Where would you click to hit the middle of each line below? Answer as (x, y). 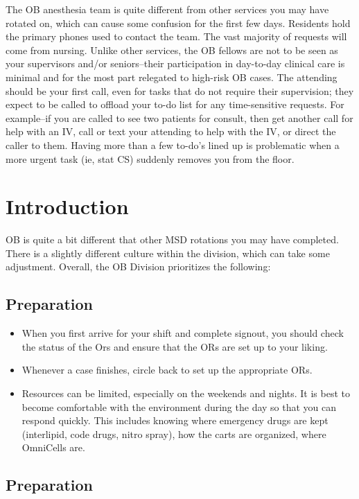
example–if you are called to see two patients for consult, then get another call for (179, 117)
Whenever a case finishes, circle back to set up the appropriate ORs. (167, 370)
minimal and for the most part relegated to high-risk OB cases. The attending (172, 77)
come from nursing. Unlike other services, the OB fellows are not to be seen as (172, 50)
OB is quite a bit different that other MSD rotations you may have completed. (172, 239)
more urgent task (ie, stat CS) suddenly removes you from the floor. (150, 158)
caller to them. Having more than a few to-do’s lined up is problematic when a (173, 145)
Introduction (67, 206)
